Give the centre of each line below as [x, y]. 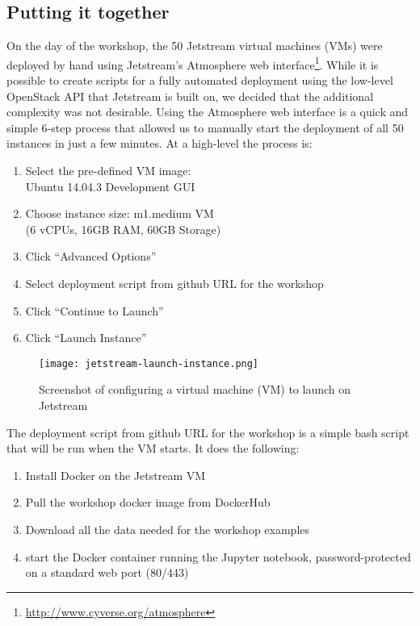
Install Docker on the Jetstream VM [115, 475]
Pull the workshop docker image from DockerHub [148, 502]
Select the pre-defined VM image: [108, 171]
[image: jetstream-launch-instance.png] [149, 363]
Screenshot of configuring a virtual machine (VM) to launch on [195, 389]
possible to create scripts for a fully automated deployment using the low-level [200, 80]
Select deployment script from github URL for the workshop [174, 283]
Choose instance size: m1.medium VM [120, 213]
